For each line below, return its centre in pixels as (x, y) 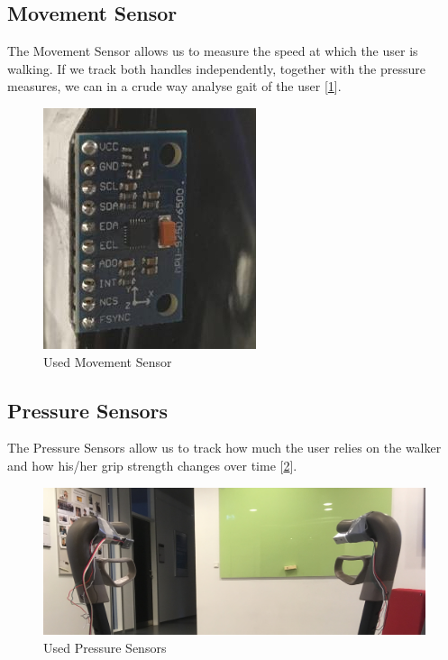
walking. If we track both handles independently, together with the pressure (216, 68)
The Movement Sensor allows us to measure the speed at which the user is (213, 51)
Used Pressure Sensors (105, 647)
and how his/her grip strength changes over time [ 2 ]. (152, 465)
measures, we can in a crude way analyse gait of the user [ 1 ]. (174, 86)
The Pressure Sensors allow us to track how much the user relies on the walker (224, 448)
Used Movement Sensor (108, 361)
